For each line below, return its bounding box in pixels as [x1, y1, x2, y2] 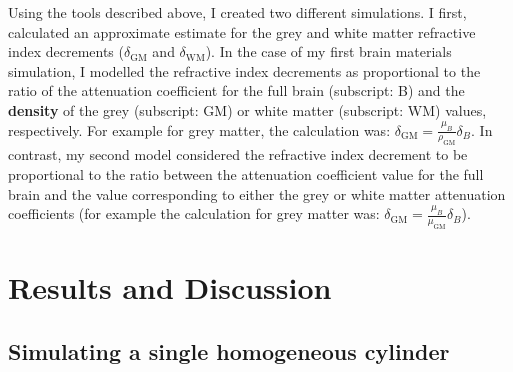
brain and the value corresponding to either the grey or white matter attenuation [8, 183, 506, 204]
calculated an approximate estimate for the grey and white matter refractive [8, 21, 476, 42]
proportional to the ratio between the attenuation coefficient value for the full [8, 163, 484, 184]
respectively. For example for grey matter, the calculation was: [8, 119, 391, 140]
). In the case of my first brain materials [205, 41, 452, 62]
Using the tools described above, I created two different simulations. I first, [8, 2, 467, 22]
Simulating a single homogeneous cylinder [8, 335, 450, 366]
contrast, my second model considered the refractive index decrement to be [8, 144, 468, 165]
